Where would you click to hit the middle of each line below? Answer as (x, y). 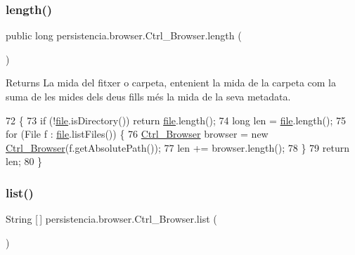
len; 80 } (24, 161)
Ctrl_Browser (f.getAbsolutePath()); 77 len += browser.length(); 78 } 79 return (178, 147)
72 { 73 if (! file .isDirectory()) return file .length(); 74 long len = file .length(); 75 (176, 120)
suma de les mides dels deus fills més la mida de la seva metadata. (148, 96)
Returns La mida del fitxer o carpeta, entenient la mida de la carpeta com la (171, 83)
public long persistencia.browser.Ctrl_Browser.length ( (124, 35)
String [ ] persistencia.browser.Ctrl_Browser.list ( (111, 219)
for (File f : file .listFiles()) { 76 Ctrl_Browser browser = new (137, 134)
